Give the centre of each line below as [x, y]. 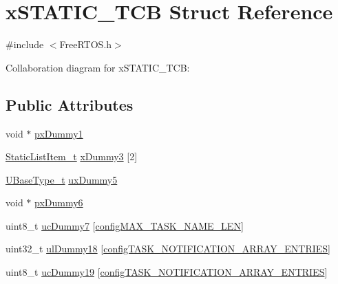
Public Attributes [70, 104]
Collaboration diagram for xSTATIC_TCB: [98, 67]
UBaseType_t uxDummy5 [62, 179]
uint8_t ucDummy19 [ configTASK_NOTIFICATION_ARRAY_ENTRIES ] [167, 272]
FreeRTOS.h [86, 44]
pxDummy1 [59, 133]
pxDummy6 [59, 203]
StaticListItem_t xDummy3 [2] [72, 156]
